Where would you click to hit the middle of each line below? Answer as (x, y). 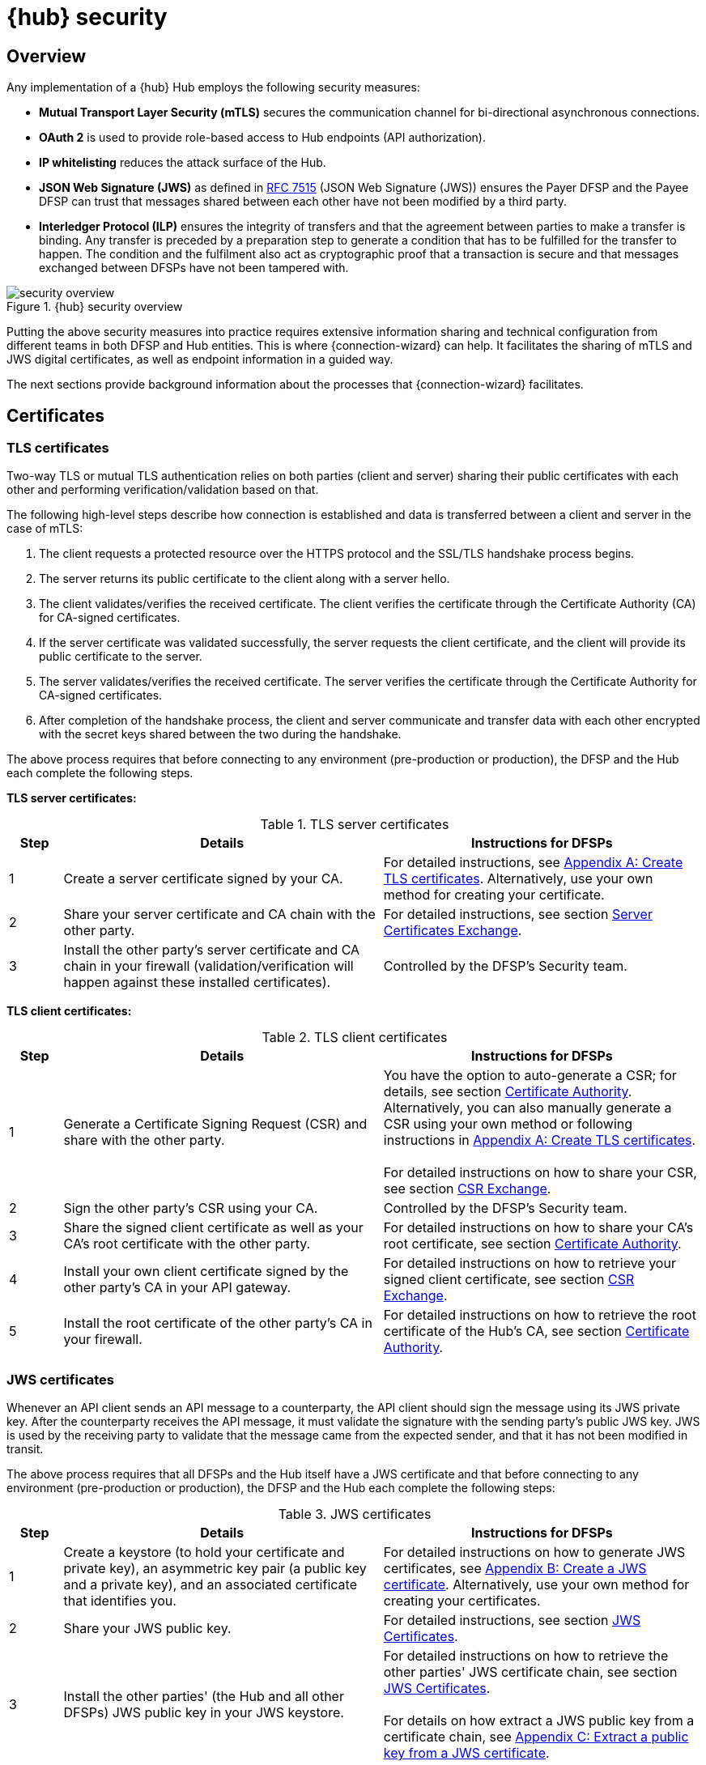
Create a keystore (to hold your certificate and (204, 1552)
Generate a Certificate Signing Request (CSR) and (215, 1124)
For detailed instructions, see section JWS (512, 1620)
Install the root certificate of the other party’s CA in (218, 1323)
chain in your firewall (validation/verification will (208, 966)
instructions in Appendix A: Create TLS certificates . (540, 1140)
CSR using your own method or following (508, 1124)
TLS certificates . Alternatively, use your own (518, 879)
